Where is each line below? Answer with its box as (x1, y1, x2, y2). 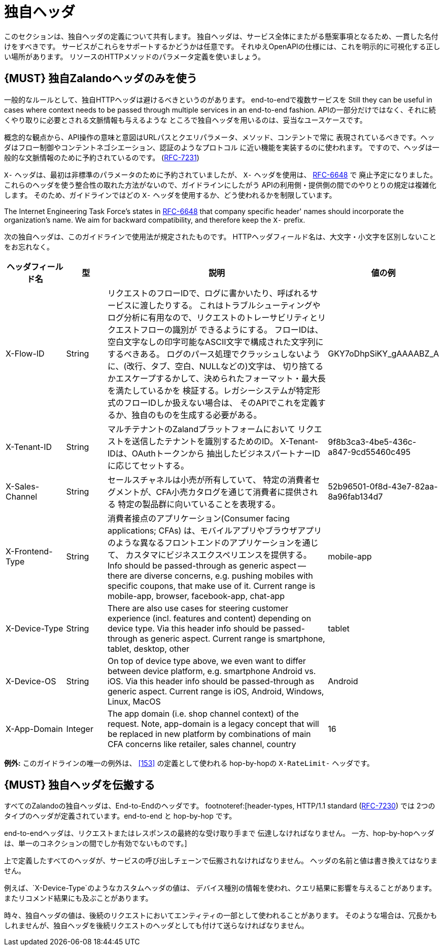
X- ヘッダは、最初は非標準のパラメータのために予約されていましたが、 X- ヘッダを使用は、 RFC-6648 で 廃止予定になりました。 (4, 170, 437, 179)
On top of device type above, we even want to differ (107, 655, 306, 666)
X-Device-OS (6, 676, 56, 686)
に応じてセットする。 (107, 460, 189, 471)
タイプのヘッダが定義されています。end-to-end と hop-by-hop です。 (4, 812, 236, 821)
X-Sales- (6, 481, 39, 491)
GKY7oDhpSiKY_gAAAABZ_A (328, 348, 439, 359)
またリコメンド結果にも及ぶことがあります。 (4, 894, 153, 903)
